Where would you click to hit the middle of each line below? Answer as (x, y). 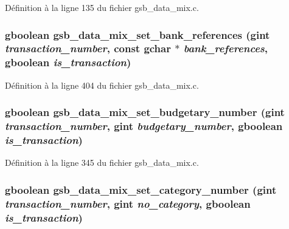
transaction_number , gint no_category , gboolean (128, 203)
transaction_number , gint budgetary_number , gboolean (144, 126)
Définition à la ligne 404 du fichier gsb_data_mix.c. (102, 85)
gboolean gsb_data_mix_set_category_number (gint (141, 189)
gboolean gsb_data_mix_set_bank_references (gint (138, 34)
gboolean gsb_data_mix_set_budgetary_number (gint (145, 112)
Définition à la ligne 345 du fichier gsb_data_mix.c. (102, 162)
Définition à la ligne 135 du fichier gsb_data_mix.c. (102, 7)
